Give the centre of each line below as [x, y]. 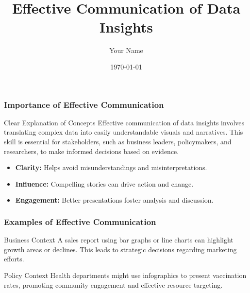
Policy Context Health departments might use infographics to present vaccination [125, 275]
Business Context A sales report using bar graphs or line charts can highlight [119, 240]
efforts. [14, 259]
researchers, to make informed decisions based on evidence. [92, 151]
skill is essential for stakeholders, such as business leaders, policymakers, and [118, 141]
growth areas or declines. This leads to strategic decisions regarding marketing [120, 249]
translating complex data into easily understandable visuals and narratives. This [124, 132]
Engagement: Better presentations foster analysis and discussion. [114, 200]
